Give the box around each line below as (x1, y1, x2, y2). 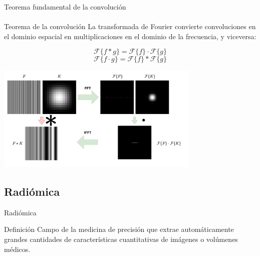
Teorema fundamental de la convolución (4, 2, 126, 12)
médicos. (4, 243, 31, 254)
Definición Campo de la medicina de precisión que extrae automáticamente (4, 224, 234, 234)
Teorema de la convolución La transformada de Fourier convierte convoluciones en (4, 21, 256, 32)
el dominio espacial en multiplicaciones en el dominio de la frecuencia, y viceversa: (4, 31, 256, 41)
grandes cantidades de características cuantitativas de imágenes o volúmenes (4, 233, 238, 244)
